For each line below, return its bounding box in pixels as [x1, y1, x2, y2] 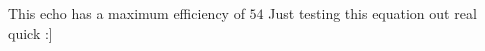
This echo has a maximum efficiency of [8, 3, 245, 23]
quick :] [8, 22, 53, 43]
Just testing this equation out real [268, 3, 477, 23]
